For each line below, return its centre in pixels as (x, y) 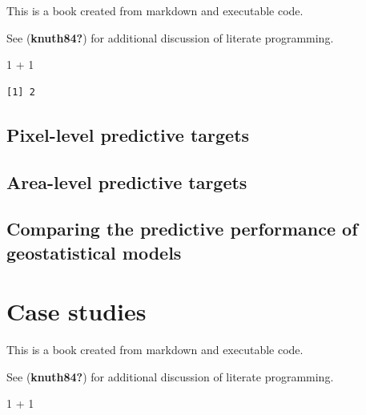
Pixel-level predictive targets (128, 134)
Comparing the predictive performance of (182, 229)
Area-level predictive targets (127, 181)
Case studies (76, 311)
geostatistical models (94, 252)
